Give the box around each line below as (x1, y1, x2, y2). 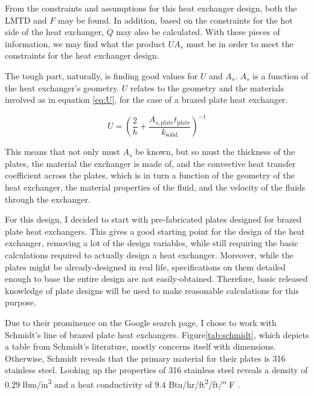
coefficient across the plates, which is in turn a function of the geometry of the (5, 169, 295, 181)
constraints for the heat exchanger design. (5, 49, 159, 62)
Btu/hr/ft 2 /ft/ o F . (168, 376, 240, 390)
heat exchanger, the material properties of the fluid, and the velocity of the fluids (5, 181, 306, 194)
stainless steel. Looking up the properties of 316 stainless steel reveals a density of (5, 364, 308, 376)
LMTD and (5, 13, 47, 26)
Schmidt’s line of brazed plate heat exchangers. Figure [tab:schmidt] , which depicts (5, 328, 309, 341)
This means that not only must (5, 145, 120, 158)
